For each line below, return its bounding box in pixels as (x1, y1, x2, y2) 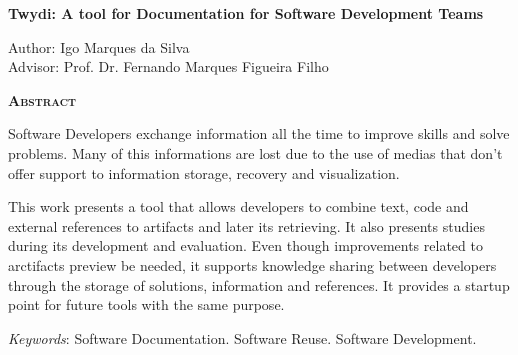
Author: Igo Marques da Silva (8, 36, 190, 57)
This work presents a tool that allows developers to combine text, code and (8, 196, 469, 217)
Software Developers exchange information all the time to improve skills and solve (8, 123, 510, 144)
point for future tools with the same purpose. (8, 294, 285, 315)
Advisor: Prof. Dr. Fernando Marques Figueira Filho (8, 56, 329, 77)
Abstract (8, 89, 77, 110)
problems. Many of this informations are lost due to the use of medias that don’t (8, 142, 503, 163)
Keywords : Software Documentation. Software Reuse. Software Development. (8, 327, 477, 348)
